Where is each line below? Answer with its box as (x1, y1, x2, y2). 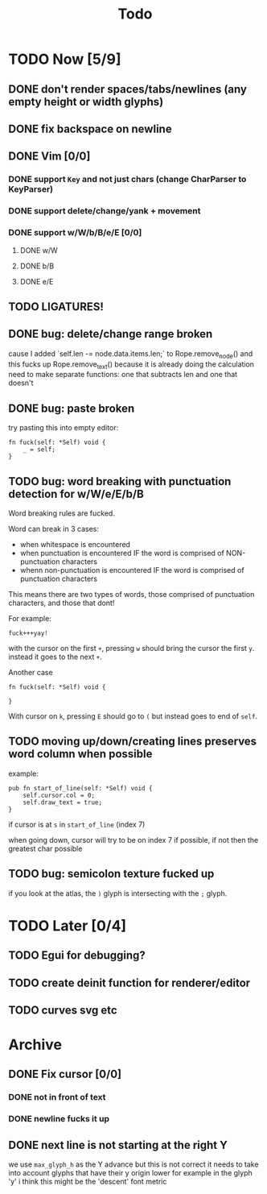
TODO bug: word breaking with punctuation (8, 475, 232, 488)
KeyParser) (8, 184, 54, 195)
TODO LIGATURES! (8, 300, 105, 313)
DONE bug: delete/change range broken (8, 327, 213, 341)
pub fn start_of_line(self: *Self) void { (8, 784, 153, 792)
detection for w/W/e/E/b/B (8, 487, 145, 500)
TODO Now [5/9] (8, 50, 121, 68)
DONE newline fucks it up (8, 1113, 110, 1125)
